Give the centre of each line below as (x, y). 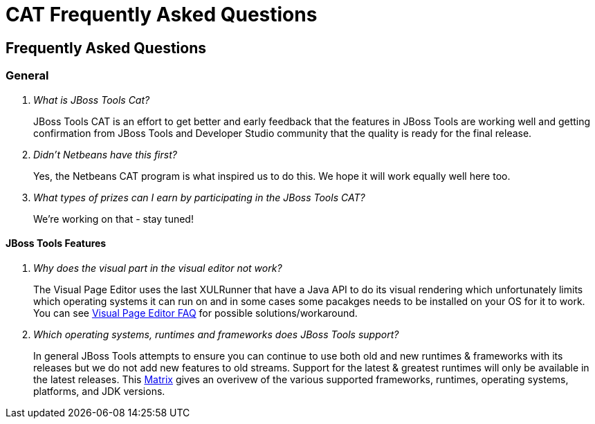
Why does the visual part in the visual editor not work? (158, 268)
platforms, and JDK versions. (99, 391)
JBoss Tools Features (56, 243)
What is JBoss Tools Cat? (92, 100)
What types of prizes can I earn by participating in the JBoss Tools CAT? (199, 197)
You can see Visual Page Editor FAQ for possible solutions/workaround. (195, 313)
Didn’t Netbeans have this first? (105, 154)
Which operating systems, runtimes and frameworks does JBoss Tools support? (216, 334)
